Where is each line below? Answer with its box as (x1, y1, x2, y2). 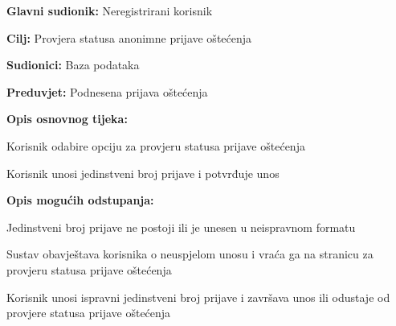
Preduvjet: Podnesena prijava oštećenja (6, 83, 208, 100)
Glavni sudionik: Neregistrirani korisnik (6, 2, 213, 19)
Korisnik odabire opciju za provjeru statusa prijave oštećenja (6, 137, 305, 154)
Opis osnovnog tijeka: (6, 110, 128, 127)
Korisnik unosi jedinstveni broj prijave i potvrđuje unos (6, 164, 280, 181)
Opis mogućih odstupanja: (6, 192, 154, 208)
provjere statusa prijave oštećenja (6, 304, 171, 321)
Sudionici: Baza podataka (6, 56, 140, 73)
